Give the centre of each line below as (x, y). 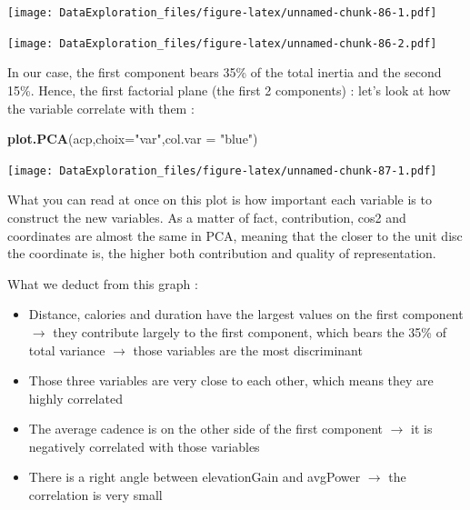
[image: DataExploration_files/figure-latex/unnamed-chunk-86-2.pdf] (222, 43)
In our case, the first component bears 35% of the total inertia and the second (225, 72)
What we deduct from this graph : (103, 283)
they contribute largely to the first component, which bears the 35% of (250, 331)
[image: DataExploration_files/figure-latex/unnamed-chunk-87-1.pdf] (222, 170)
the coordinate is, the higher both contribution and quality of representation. (222, 253)
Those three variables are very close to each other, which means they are (231, 380)
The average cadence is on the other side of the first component (205, 429)
